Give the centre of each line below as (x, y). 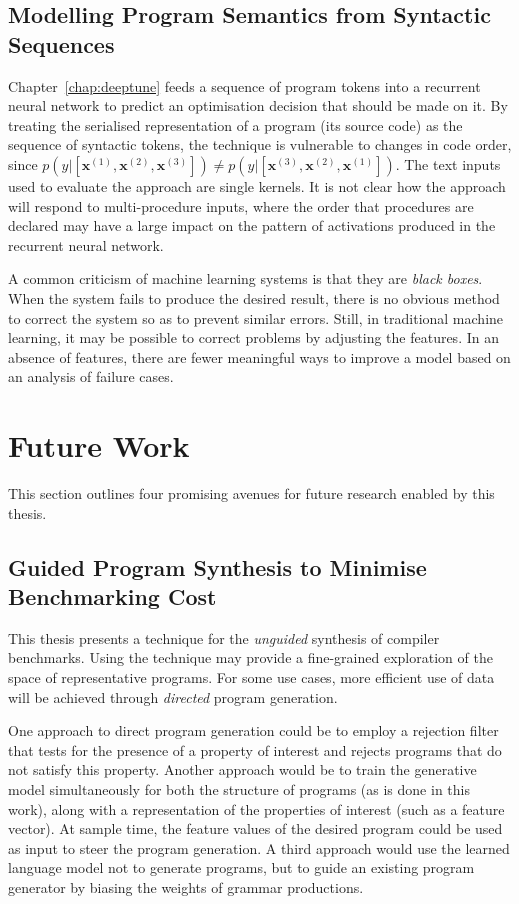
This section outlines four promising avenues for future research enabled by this (251, 493)
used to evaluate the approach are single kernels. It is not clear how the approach (257, 185)
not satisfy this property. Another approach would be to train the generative (242, 769)
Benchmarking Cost (112, 596)
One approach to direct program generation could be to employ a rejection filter (253, 730)
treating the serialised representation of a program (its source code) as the (235, 124)
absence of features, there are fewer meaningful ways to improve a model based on (259, 356)
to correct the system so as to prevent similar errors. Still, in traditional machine (256, 317)
